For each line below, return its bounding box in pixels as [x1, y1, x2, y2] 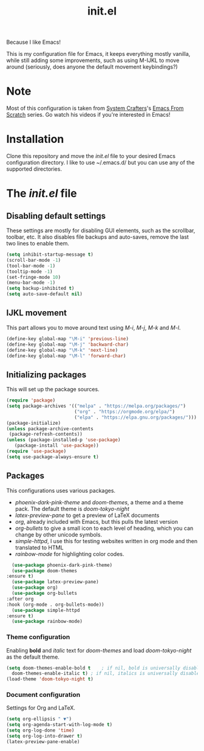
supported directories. [6, 165, 63, 173]
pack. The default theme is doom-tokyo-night [15, 505, 129, 512]
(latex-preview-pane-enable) [6, 738, 80, 745]
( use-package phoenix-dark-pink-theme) [12, 562, 113, 568]
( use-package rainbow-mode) [12, 619, 83, 625]
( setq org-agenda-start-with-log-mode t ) [6, 722, 113, 728]
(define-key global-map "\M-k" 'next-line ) [6, 347, 118, 353]
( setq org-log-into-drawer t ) [6, 733, 83, 739]
